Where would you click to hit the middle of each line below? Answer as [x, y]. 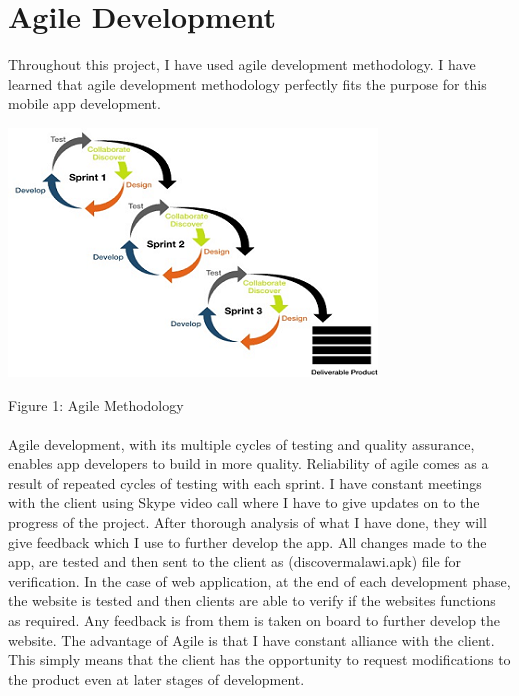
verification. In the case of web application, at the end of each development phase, [259, 580]
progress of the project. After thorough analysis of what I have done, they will [247, 522]
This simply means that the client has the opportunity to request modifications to [259, 659]
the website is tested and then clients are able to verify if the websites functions [252, 600]
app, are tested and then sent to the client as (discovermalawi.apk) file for [235, 561]
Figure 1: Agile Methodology [96, 404]
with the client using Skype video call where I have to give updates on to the [244, 502]
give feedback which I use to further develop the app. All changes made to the [247, 541]
